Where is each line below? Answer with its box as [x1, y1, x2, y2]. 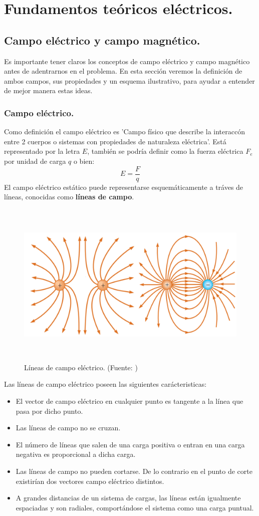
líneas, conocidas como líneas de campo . [4, 191, 134, 202]
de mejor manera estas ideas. [4, 85, 93, 96]
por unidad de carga [4, 155, 66, 166]
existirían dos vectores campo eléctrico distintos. [16, 475, 164, 486]
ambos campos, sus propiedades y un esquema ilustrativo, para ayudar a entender [4, 75, 255, 86]
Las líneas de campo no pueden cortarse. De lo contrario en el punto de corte [16, 465, 252, 476]
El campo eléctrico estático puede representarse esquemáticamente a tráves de [4, 181, 243, 192]
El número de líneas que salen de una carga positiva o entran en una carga [16, 439, 245, 449]
